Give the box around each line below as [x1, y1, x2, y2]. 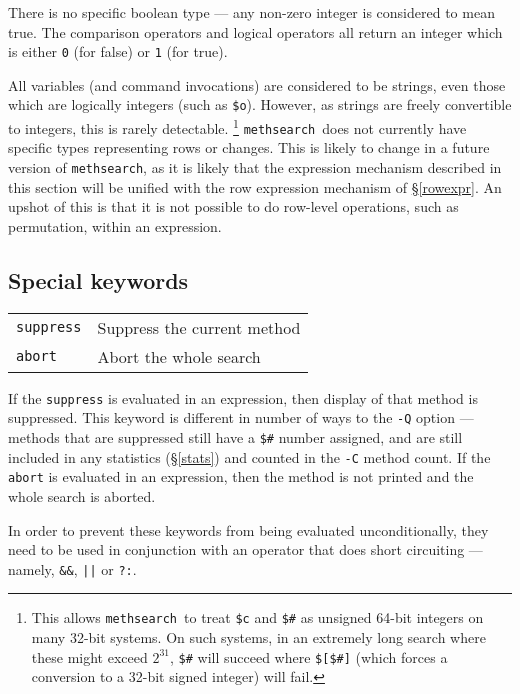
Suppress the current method [97, 315, 301, 339]
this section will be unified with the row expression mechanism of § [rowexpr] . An [8, 176, 502, 197]
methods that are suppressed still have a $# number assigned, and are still [8, 426, 463, 447]
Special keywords [8, 264, 189, 295]
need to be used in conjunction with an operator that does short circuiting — [8, 539, 483, 560]
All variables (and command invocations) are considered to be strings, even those [8, 74, 506, 95]
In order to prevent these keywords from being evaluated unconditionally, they [8, 519, 489, 540]
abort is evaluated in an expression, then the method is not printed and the [8, 466, 474, 487]
